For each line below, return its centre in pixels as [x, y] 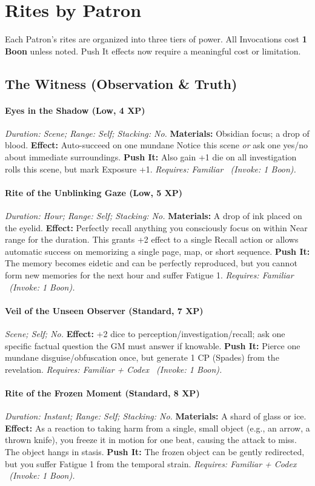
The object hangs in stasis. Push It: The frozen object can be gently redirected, [155, 451]
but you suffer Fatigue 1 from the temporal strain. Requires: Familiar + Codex [151, 463]
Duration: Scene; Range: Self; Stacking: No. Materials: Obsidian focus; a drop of [157, 133]
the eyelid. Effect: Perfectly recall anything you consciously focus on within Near [156, 227]
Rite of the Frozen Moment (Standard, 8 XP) [102, 392]
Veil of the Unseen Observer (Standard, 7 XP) [104, 310]
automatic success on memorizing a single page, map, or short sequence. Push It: [157, 251]
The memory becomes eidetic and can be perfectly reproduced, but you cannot [151, 263]
